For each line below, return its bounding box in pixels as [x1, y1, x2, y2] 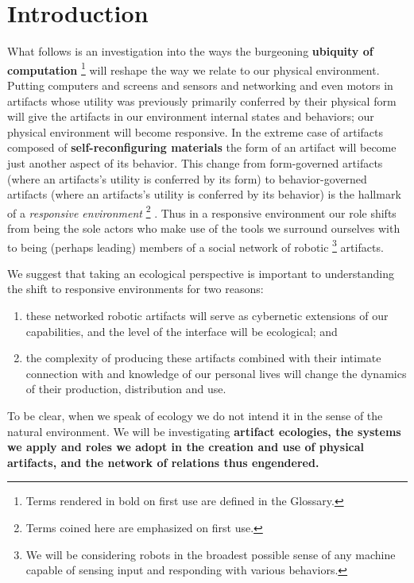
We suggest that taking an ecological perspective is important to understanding [7, 264, 395, 281]
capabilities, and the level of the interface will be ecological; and [25, 322, 338, 339]
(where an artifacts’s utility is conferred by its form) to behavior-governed [7, 170, 367, 187]
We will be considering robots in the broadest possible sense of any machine [25, 546, 396, 562]
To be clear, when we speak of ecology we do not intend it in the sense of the [7, 407, 383, 423]
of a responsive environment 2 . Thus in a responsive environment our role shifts [7, 202, 397, 221]
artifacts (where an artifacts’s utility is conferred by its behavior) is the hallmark [7, 186, 401, 203]
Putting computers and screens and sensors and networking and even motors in [7, 76, 393, 93]
